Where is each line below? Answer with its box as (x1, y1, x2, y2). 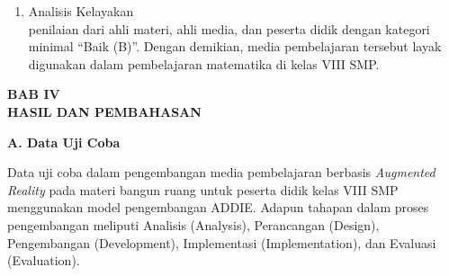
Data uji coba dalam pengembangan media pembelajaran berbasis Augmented (7, 163, 436, 182)
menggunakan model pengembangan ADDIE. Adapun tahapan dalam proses (7, 198, 429, 217)
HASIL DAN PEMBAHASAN (7, 102, 202, 120)
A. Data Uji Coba (7, 132, 121, 151)
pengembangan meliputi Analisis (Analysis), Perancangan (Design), (7, 215, 380, 234)
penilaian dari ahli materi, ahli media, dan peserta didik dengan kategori (28, 19, 430, 38)
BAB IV (7, 85, 60, 103)
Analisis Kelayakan (28, 2, 134, 20)
